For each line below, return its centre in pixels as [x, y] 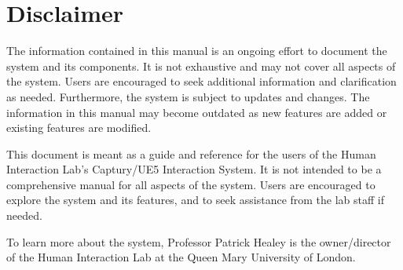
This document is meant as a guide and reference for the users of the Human [191, 153]
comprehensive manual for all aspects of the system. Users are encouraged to [191, 184]
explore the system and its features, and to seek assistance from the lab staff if [196, 200]
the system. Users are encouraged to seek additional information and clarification [201, 81]
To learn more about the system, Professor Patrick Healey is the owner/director [199, 241]
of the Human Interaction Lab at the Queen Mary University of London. [181, 257]
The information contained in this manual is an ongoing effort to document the [197, 51]
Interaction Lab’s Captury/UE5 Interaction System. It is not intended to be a [194, 169]
